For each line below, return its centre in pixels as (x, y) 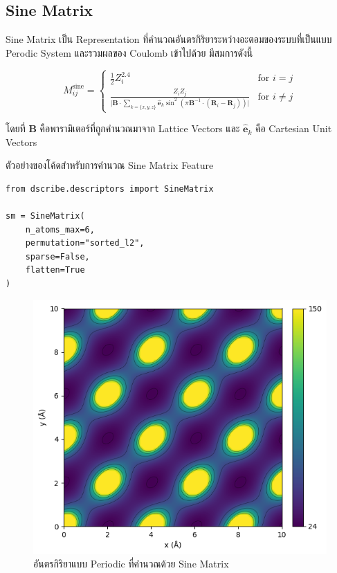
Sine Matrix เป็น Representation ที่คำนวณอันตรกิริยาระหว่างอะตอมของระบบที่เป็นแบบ (169, 39)
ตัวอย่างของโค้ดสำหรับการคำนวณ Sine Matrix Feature (110, 165)
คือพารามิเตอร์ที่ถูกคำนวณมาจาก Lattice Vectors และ (140, 128)
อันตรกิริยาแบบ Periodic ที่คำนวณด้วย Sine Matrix (131, 564)
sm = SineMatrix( (45, 216)
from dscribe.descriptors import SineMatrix (110, 189)
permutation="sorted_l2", (85, 243)
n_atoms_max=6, (60, 229)
